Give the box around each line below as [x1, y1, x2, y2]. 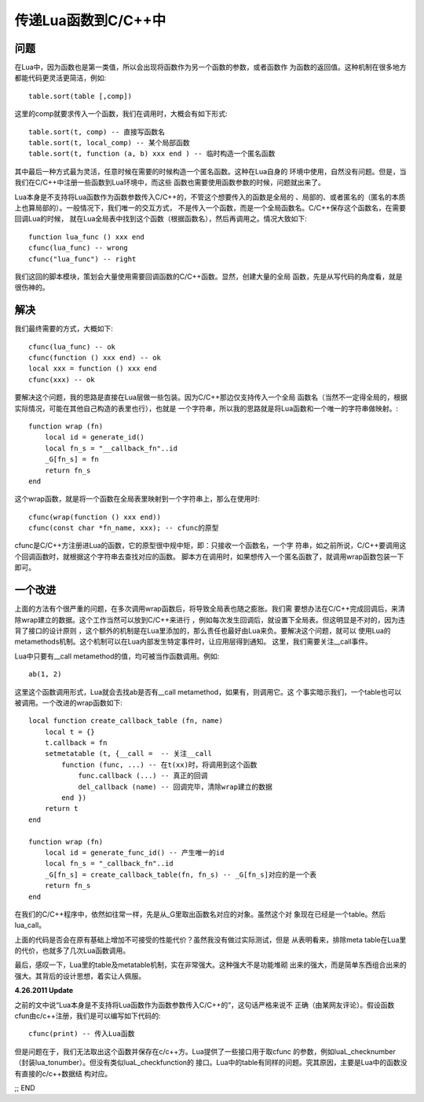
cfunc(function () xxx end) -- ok [28, 353, 161, 362]
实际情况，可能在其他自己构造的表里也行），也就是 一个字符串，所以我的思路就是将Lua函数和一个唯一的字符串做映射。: [14, 403, 399, 413]
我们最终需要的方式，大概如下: [14, 324, 114, 334]
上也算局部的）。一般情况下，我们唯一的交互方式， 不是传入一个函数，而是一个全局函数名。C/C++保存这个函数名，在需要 [14, 203, 406, 212]
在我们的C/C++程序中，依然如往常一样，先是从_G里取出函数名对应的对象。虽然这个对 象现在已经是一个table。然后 [14, 909, 386, 918]
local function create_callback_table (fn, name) [28, 717, 224, 725]
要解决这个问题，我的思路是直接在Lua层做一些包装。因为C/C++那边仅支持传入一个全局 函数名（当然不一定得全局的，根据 [14, 392, 408, 402]
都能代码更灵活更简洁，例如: [14, 73, 107, 82]
